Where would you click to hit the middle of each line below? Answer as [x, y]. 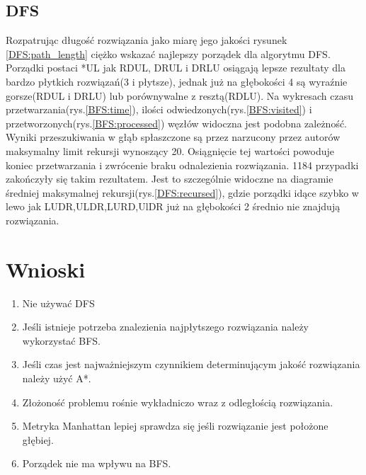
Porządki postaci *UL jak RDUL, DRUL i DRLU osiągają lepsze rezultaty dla [176, 68]
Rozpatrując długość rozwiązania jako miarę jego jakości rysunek [147, 40]
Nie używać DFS [58, 303]
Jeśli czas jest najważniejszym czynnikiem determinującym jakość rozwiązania [191, 364]
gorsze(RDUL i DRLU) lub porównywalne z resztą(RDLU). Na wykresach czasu [179, 95]
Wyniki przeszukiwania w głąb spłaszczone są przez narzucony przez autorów [173, 137]
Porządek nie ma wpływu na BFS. [97, 463]
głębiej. [38, 439]
